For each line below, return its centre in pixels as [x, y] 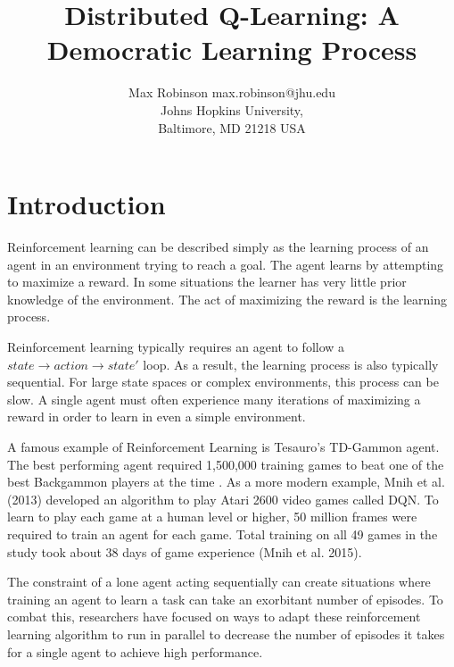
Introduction [87, 204]
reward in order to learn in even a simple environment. [157, 417]
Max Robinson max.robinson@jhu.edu [232, 92]
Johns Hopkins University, [232, 109]
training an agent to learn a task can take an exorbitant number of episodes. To [225, 599]
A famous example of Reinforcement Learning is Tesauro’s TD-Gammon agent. [223, 446]
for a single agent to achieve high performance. [135, 651]
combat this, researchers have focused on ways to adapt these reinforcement [214, 617]
